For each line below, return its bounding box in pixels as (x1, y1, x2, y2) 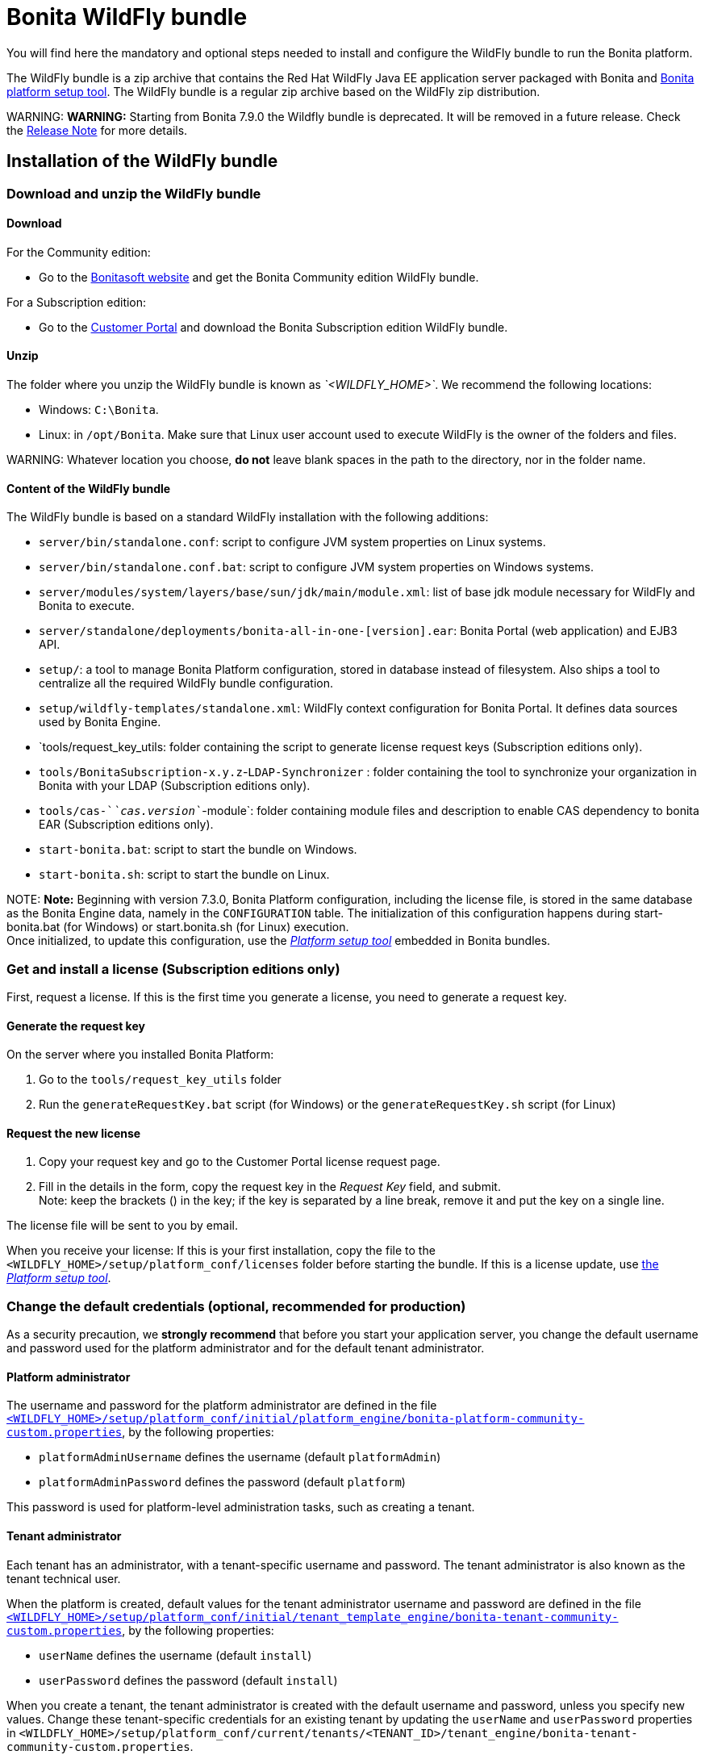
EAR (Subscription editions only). (39, 817, 214, 832)
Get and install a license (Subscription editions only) (6, 960, 340, 977)
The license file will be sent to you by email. (6, 1218, 238, 1233)
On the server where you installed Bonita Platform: (6, 1047, 274, 1062)
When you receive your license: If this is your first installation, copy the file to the (6, 1243, 436, 1258)
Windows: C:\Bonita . (39, 403, 159, 417)
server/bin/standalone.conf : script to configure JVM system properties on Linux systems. (39, 535, 546, 549)
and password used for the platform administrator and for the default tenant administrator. (6, 1341, 485, 1356)
